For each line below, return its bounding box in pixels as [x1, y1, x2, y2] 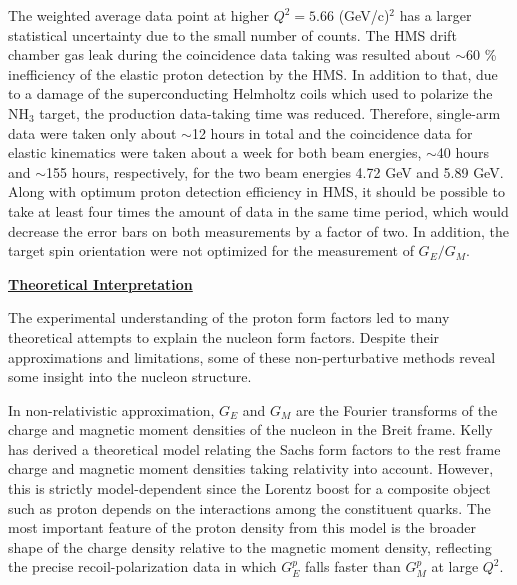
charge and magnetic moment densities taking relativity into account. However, [8, 458, 494, 479]
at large [431, 556, 479, 577]
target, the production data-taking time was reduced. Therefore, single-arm [39, 102, 501, 123]
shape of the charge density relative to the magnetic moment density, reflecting [8, 536, 492, 557]
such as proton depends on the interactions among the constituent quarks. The [8, 497, 491, 518]
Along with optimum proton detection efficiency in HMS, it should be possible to [8, 181, 505, 202]
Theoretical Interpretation [8, 273, 193, 294]
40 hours [436, 142, 490, 163]
